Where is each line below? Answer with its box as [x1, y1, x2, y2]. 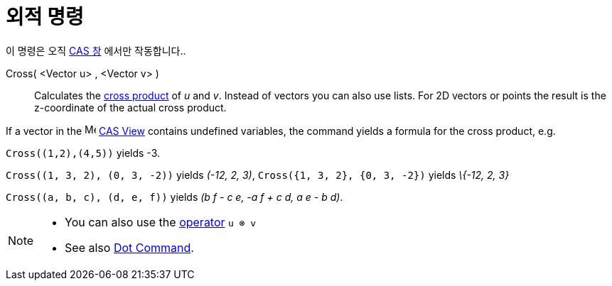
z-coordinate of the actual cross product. [34, 101, 227, 114]
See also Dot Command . [65, 240, 194, 255]
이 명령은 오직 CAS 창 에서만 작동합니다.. [6, 44, 186, 57]
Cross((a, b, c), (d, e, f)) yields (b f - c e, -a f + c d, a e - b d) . [6, 190, 343, 203]
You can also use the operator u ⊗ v [65, 214, 257, 229]
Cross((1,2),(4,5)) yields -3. [6, 146, 161, 159]
